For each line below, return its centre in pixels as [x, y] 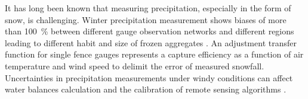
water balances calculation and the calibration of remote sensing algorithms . [146, 89]
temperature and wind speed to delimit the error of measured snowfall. [135, 66]
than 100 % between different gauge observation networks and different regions [150, 31]
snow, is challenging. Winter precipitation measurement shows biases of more [146, 19]
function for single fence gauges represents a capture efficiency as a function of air [154, 54]
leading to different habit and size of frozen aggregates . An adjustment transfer [151, 42]
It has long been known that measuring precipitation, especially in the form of [148, 8]
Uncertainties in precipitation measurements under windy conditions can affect [149, 77]
